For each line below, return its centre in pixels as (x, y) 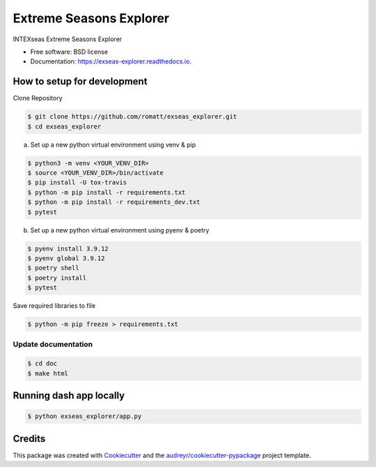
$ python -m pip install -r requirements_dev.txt (114, 202)
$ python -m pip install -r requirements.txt (107, 192)
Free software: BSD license (69, 52)
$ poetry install (57, 278)
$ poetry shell (53, 268)
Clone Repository (38, 98)
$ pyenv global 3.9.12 (66, 258)
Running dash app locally (69, 395)
